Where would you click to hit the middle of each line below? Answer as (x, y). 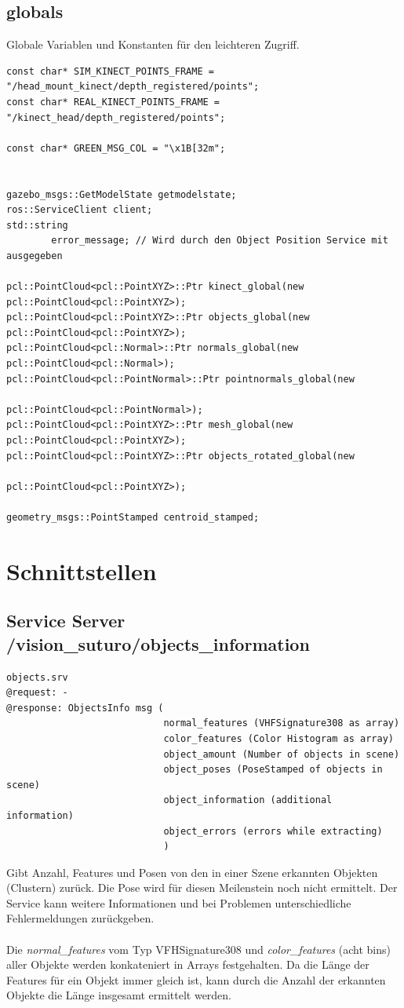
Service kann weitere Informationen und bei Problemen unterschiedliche (179, 902)
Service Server (66, 621)
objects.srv (37, 677)
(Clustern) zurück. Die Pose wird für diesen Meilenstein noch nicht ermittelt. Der (202, 887)
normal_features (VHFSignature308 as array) (282, 723)
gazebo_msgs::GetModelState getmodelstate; (122, 194)
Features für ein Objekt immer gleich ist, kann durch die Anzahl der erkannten (196, 979)
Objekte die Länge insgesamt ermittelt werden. (119, 995)
